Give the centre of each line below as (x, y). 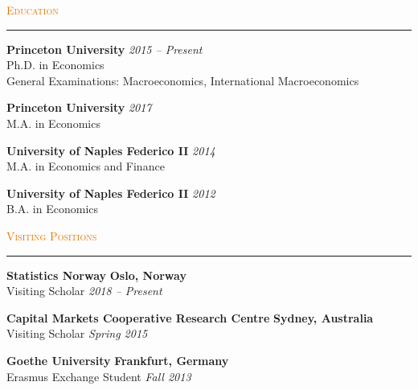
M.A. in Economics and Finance (86, 166)
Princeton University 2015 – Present (104, 49)
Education (33, 10)
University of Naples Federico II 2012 (111, 193)
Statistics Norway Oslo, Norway (96, 275)
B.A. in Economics (53, 209)
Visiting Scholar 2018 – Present (84, 291)
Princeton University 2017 (79, 107)
